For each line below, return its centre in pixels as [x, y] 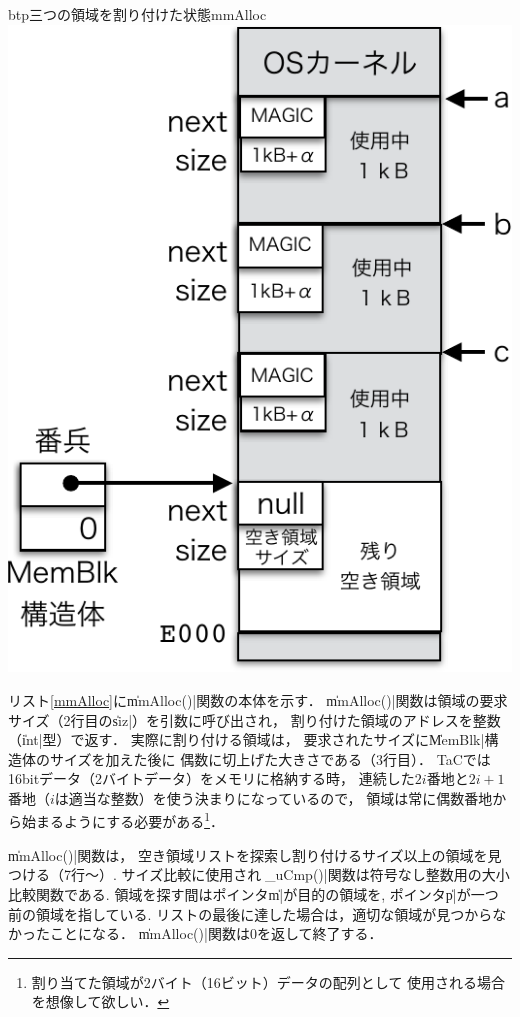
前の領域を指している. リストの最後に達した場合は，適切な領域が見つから [250, 913]
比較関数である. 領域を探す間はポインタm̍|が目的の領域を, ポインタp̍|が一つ [253, 893]
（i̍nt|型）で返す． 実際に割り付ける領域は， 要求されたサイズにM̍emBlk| [246, 739]
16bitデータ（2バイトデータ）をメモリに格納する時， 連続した [211, 778]
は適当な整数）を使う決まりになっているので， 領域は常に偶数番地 [273, 797]
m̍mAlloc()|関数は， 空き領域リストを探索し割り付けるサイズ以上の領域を [248, 854]
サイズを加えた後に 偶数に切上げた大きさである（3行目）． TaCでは [270, 758]
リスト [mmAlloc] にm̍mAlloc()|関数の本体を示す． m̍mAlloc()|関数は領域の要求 [258, 699]
